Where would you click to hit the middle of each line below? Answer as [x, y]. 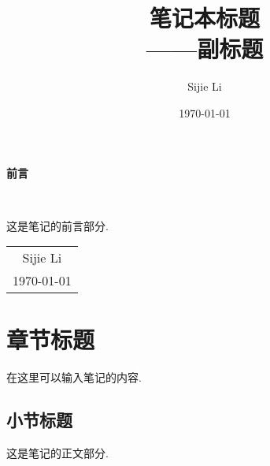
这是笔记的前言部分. [57, 225]
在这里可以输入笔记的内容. [74, 377]
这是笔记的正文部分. [57, 453]
